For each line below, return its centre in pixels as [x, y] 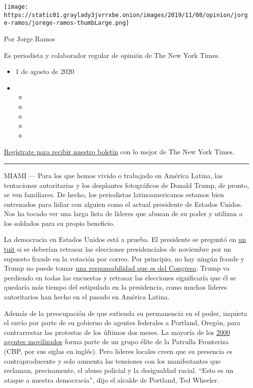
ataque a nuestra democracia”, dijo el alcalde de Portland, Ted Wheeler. [112, 379]
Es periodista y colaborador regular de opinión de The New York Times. [112, 55]
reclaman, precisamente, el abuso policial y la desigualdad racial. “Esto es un [119, 370]
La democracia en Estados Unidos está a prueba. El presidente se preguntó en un [125, 239]
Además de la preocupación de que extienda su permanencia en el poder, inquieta [126, 313]
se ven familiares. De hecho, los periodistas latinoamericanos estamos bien [114, 194]
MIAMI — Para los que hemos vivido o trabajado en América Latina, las [113, 175]
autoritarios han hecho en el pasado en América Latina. [87, 297]
